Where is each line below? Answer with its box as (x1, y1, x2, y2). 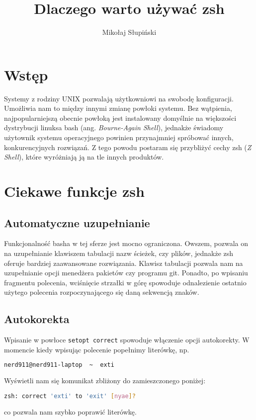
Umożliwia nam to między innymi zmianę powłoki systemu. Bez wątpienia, (4, 103, 232, 113)
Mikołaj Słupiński (102, 27, 157, 37)
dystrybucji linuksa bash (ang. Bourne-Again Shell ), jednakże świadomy (4, 122, 224, 133)
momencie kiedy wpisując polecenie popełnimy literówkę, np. (4, 344, 189, 354)
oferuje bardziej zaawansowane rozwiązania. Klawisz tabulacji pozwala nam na (4, 257, 243, 268)
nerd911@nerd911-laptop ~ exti (4, 361, 114, 369)
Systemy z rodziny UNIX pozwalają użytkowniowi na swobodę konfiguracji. (4, 93, 234, 103)
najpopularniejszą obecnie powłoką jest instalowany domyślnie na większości (4, 112, 237, 123)
